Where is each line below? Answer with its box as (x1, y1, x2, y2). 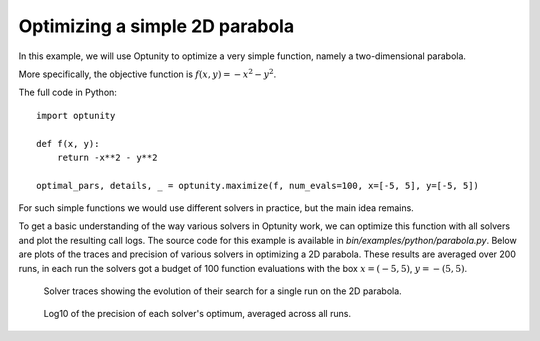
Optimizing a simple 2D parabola (18, 15, 295, 37)
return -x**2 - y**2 (56, 151, 158, 163)
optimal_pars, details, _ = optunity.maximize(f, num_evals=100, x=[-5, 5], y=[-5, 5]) (36, 180, 480, 191)
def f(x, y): (36, 138, 100, 149)
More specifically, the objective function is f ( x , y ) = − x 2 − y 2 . (18, 67, 277, 80)
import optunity (36, 110, 116, 121)
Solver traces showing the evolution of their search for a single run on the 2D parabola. (43, 285, 402, 297)
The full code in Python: (18, 86, 117, 99)
